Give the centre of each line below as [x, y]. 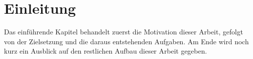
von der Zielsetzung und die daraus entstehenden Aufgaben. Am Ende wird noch [126, 41]
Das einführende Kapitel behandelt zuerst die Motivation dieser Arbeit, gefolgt [124, 32]
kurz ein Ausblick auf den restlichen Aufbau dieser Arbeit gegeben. [105, 51]
